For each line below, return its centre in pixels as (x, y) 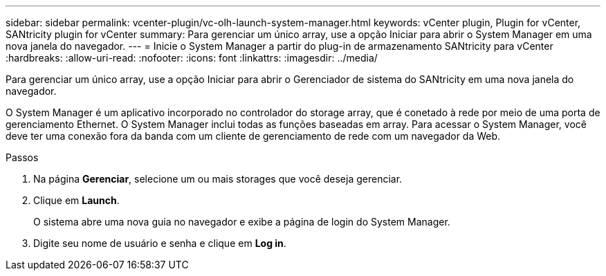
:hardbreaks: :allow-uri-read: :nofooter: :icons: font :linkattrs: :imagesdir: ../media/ (192, 58)
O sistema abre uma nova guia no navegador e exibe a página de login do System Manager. (242, 222)
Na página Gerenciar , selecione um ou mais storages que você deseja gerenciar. (218, 179)
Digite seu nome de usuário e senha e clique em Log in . (160, 243)
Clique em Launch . (76, 200)
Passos (22, 157)
